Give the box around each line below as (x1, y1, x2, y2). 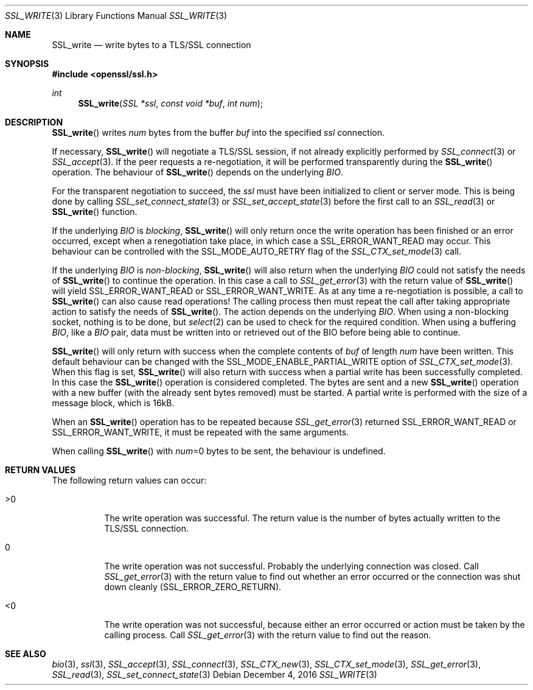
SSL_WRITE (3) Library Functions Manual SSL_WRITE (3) (5, 10, 228, 21)
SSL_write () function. (52, 206, 138, 217)
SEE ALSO (5, 649, 46, 659)
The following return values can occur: (52, 475, 207, 485)
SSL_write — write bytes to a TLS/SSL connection (52, 40, 251, 50)
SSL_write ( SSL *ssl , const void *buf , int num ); (78, 98, 263, 108)
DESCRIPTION (5, 117, 63, 127)
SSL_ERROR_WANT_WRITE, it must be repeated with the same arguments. (52, 427, 349, 437)
